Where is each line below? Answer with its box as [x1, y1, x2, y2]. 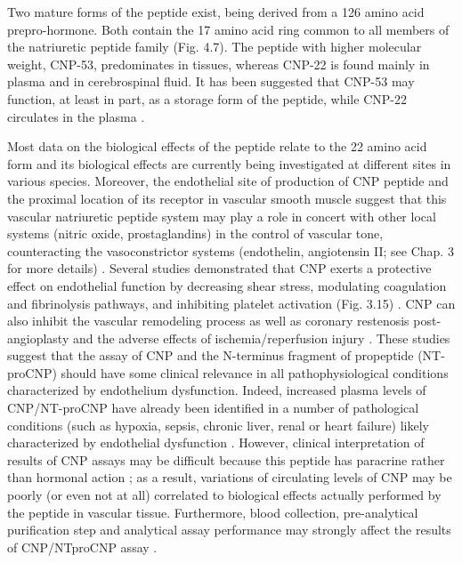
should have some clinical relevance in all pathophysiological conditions [61, 363, 449, 382]
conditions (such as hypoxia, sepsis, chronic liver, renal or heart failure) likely [7, 415, 429, 434]
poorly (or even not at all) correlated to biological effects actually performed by [7, 486, 442, 504]
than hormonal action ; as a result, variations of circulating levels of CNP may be [7, 468, 452, 487]
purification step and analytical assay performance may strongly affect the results [7, 520, 451, 539]
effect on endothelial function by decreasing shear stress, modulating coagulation [7, 276, 447, 294]
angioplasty [7, 328, 69, 347]
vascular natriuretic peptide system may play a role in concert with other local [7, 206, 436, 225]
